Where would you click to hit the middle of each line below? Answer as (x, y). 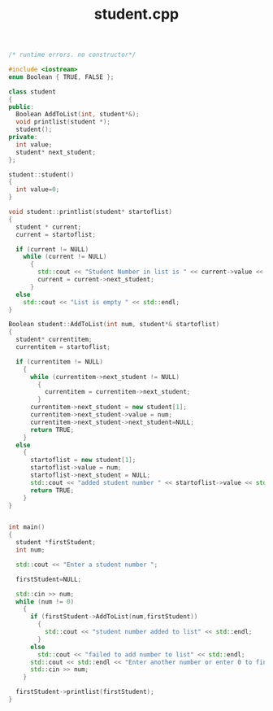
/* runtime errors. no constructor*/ (72, 55)
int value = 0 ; (38, 190)
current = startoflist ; (56, 234)
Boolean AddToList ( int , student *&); (78, 115)
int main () (27, 527)
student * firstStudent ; (56, 543)
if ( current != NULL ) (52, 249)
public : (22, 107)
